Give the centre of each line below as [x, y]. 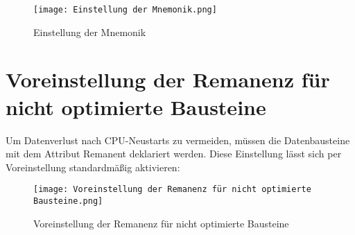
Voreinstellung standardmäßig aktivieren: [93, 167]
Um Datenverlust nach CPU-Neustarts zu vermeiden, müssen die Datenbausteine [178, 140]
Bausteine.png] [68, 201]
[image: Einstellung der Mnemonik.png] [125, 10]
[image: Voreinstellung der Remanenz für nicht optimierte [172, 190]
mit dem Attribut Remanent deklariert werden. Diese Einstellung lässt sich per [174, 154]
